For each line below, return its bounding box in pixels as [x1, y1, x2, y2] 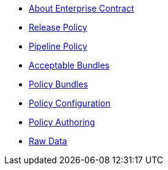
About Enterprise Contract [29, 3, 134, 13]
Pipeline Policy [29, 41, 87, 51]
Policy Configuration [29, 98, 111, 108]
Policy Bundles [29, 79, 88, 89]
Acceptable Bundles [29, 60, 110, 70]
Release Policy [29, 22, 87, 32]
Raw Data [29, 136, 67, 146]
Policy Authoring [29, 117, 95, 127]
